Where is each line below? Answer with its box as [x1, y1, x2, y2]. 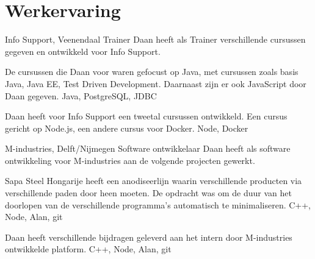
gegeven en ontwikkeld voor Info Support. [5, 44, 161, 57]
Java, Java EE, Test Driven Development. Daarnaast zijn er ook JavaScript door [5, 77, 306, 90]
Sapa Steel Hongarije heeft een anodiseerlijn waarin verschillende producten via [5, 174, 302, 187]
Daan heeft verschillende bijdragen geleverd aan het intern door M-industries [5, 230, 292, 243]
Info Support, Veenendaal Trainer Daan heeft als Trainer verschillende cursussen [5, 33, 306, 46]
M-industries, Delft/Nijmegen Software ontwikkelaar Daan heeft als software [5, 142, 291, 155]
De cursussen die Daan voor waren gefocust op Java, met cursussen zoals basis [5, 65, 299, 78]
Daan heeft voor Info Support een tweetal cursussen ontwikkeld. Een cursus [5, 110, 288, 122]
